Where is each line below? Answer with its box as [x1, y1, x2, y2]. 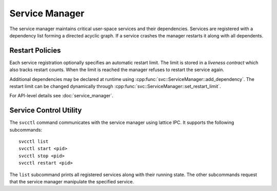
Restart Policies [9, 46, 61, 55]
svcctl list [18, 139, 49, 144]
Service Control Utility [9, 106, 82, 115]
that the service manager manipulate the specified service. [9, 179, 134, 185]
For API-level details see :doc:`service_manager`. [9, 93, 114, 99]
